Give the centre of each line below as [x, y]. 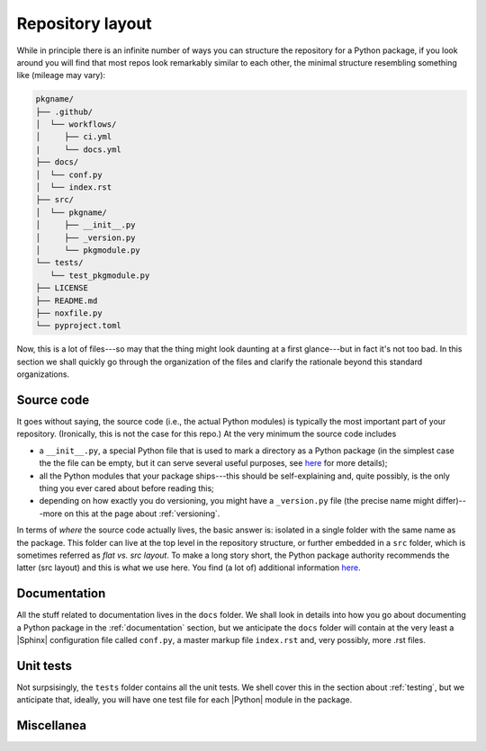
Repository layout [84, 23]
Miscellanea [52, 725]
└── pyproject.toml [78, 326]
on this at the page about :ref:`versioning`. [142, 514]
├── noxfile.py [69, 313]
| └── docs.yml [78, 149]
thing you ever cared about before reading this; [127, 488]
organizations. [43, 374]
